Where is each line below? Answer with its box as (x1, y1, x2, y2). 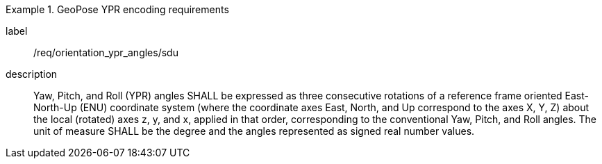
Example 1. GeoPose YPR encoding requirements (6, 3, 229, 15)
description (6, 68, 58, 80)
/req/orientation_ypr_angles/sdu (33, 47, 178, 58)
